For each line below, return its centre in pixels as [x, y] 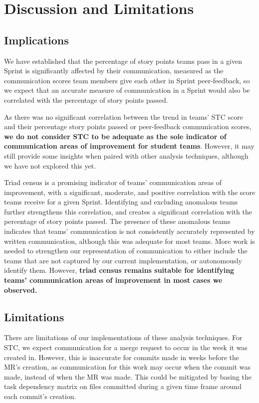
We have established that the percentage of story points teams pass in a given [123, 61]
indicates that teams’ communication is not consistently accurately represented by [129, 231]
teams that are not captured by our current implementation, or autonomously [123, 260]
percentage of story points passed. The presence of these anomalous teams [117, 221]
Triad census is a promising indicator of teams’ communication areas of [113, 182]
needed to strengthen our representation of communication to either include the [126, 251]
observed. [21, 290]
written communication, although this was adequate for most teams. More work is [129, 241]
